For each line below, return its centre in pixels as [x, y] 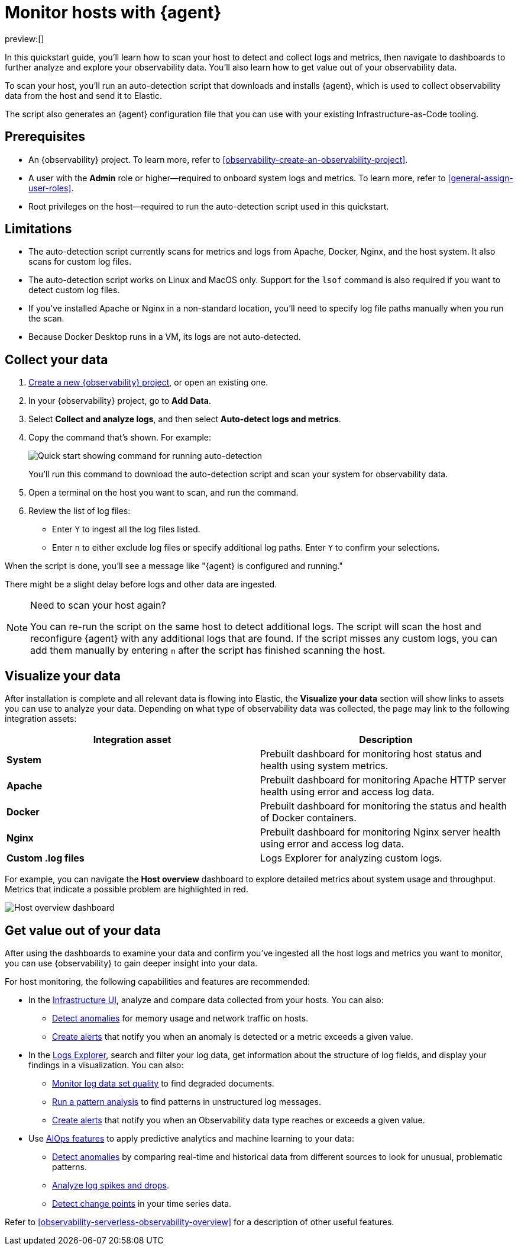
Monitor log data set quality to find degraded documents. [163, 1083]
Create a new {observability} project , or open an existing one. [148, 383]
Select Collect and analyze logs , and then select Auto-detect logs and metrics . [185, 419]
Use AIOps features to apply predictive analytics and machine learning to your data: [192, 1138]
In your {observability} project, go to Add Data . [120, 401]
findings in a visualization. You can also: [106, 1065]
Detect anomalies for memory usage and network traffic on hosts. [180, 1018]
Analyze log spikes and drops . [111, 1185]
